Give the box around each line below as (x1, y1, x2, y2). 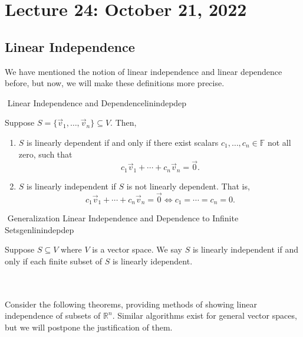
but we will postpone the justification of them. (5, 320, 173, 333)
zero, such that (18, 148, 73, 160)
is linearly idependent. (112, 254, 193, 267)
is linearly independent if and (192, 243, 298, 256)
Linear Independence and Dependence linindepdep (7, 96, 187, 109)
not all (267, 136, 291, 148)
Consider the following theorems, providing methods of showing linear (5, 297, 257, 310)
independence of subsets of (5, 309, 101, 322)
